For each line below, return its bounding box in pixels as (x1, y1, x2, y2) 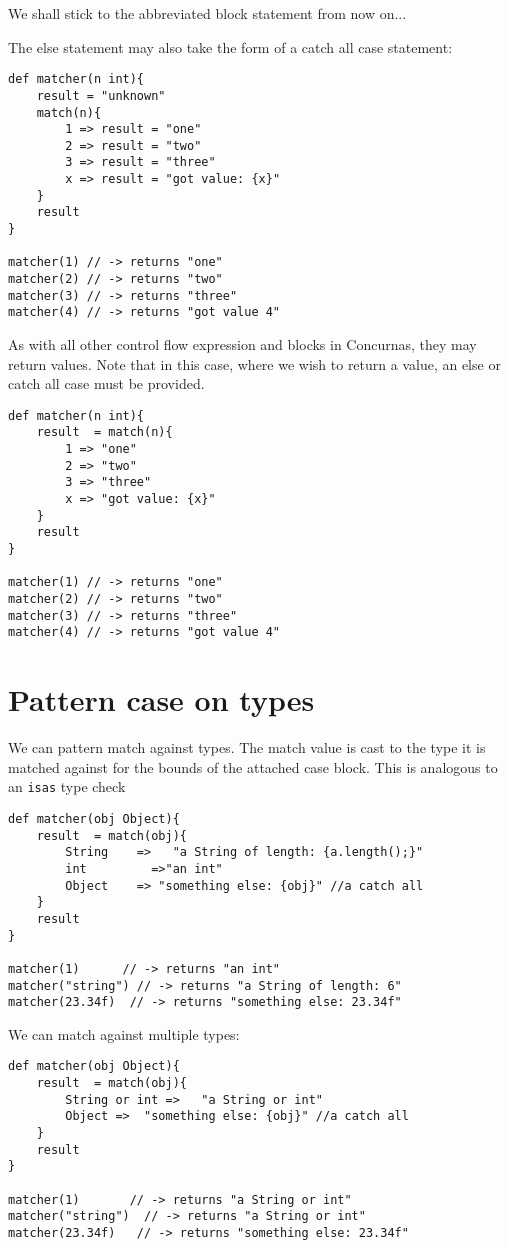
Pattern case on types (8, 679, 315, 720)
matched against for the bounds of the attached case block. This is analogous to (8, 756, 498, 777)
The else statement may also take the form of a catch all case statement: (8, 36, 453, 57)
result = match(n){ (36, 425, 173, 440)
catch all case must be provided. (8, 373, 205, 394)
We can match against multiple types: (8, 1023, 240, 1044)
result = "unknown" (36, 88, 166, 103)
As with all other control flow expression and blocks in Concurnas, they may (8, 334, 477, 355)
